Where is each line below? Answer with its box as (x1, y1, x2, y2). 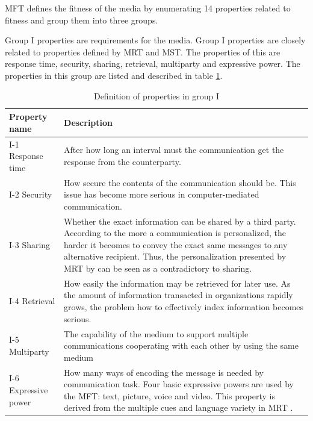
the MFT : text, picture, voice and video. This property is (64, 389, 275, 402)
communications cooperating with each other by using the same (64, 339, 299, 352)
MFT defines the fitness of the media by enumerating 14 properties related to (5, 2, 291, 14)
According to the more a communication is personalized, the (64, 226, 286, 239)
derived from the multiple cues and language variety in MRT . (64, 401, 293, 414)
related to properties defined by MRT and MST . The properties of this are (5, 45, 280, 58)
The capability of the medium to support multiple (64, 327, 249, 340)
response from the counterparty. (64, 155, 181, 167)
